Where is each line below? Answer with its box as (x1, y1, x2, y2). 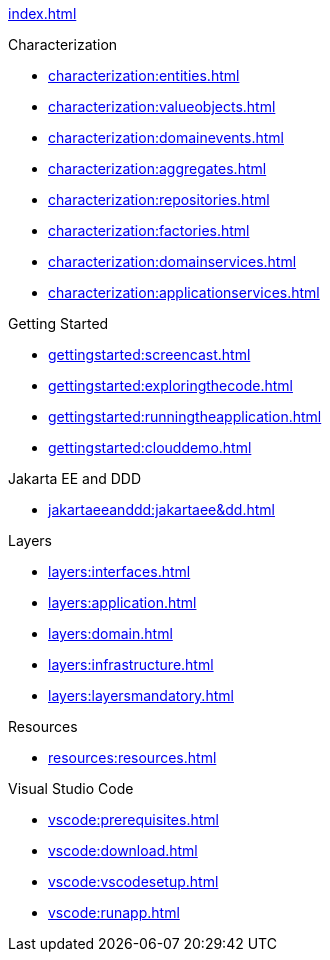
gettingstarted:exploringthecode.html (48, 377, 293, 394)
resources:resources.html (48, 749, 217, 766)
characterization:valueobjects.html (48, 98, 276, 115)
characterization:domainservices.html (48, 253, 297, 270)
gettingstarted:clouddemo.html (48, 439, 252, 456)
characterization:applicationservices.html (48, 284, 320, 301)
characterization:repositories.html (48, 191, 270, 208)
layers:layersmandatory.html (48, 687, 234, 704)
